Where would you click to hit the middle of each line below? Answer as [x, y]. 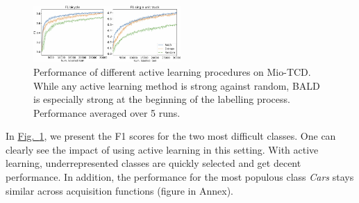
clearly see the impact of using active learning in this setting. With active [162, 149]
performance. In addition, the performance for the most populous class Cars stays [180, 177]
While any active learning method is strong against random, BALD [177, 85]
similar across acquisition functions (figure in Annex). [119, 190]
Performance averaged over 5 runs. [107, 112]
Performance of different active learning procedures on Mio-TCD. [172, 71]
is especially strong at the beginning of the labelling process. [162, 99]
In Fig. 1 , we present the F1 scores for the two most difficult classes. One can [171, 136]
